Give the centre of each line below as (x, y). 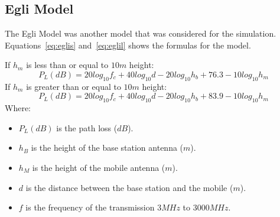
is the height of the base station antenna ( (107, 148)
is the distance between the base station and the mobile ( (129, 187)
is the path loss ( (87, 127)
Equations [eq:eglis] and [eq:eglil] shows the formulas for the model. (128, 45)
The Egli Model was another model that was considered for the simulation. (141, 33)
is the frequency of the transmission (90, 207)
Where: (18, 108)
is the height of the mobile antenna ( (99, 167)
